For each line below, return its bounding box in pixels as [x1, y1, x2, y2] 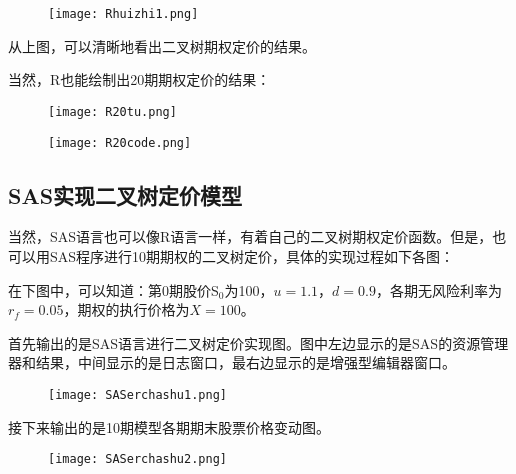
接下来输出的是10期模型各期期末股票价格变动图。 [8, 416, 330, 437]
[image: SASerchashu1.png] [48, 387, 227, 402]
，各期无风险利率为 [375, 279, 502, 300]
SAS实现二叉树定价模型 [8, 179, 243, 210]
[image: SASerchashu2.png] [48, 452, 227, 467]
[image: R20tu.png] [48, 104, 177, 119]
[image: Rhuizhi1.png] [48, 7, 199, 21]
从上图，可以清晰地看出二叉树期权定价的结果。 [8, 35, 316, 56]
